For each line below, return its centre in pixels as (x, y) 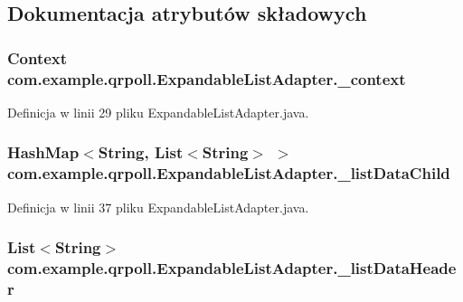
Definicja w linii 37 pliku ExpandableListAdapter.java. (158, 207)
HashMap (43, 152)
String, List (141, 152)
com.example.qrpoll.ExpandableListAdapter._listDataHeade (232, 268)
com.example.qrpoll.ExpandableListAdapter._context (207, 78)
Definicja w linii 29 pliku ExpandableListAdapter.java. (158, 112)
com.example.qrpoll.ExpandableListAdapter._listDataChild (229, 173)
